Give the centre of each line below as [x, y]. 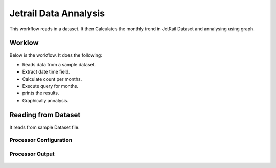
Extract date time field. [46, 72]
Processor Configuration [41, 140]
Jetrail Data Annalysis [57, 13]
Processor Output [32, 154]
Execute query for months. [50, 86]
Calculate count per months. [52, 79]
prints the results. [41, 93]
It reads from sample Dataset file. [44, 127]
